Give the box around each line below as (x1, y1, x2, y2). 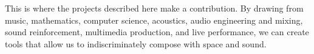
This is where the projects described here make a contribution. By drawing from (5, 2, 304, 14)
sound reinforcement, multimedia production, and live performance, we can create (5, 25, 309, 38)
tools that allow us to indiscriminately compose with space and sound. (5, 37, 267, 50)
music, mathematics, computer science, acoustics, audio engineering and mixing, (5, 13, 303, 26)
